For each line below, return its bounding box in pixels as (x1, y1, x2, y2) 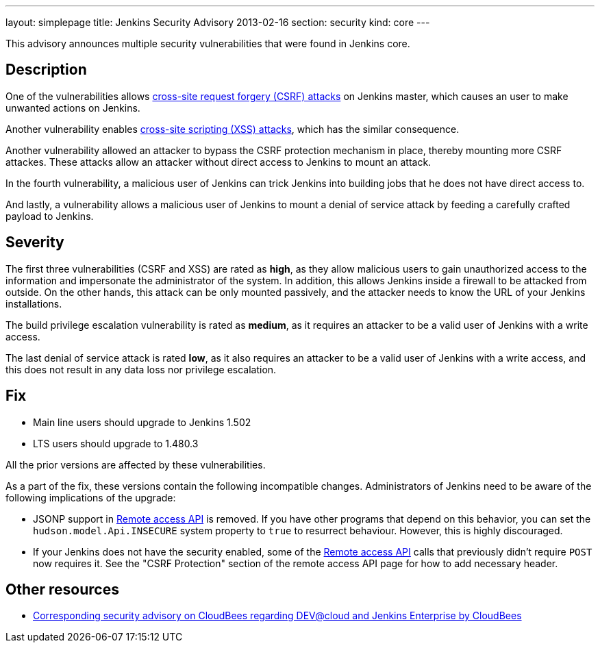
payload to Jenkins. (5, 210, 94, 222)
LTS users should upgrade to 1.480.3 (33, 437, 199, 449)
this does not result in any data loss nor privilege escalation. (5, 363, 277, 375)
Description (5, 61, 87, 79)
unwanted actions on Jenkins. (5, 101, 140, 114)
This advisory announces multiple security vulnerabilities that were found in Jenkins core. (5, 38, 410, 49)
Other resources (5, 580, 119, 598)
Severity (5, 234, 64, 251)
